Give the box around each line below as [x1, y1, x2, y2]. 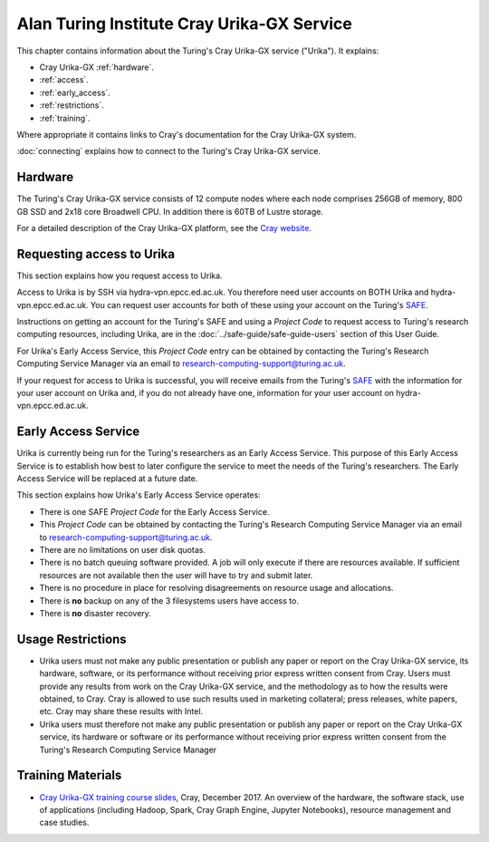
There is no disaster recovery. [39, 607, 151, 618]
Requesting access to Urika [16, 246, 176, 262]
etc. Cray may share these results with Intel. [39, 706, 204, 717]
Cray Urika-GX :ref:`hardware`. [39, 62, 154, 73]
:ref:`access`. [39, 74, 90, 85]
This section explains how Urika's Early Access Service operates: [16, 489, 262, 500]
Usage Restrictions [16, 631, 127, 647]
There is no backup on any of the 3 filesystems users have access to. [39, 595, 299, 606]
